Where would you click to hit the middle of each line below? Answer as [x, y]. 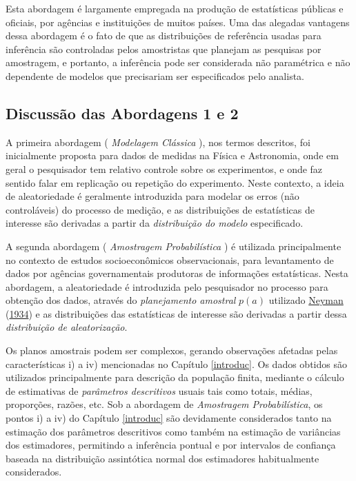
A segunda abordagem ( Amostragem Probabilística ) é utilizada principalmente [174, 246]
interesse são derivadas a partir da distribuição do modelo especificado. [155, 223]
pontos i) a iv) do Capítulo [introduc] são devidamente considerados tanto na [169, 418]
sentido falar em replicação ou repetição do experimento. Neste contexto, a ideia [175, 182]
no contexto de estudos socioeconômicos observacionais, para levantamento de [170, 259]
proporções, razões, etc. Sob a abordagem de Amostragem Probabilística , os [164, 404]
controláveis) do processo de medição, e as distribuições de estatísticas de [160, 209]
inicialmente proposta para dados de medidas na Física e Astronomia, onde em [172, 155]
